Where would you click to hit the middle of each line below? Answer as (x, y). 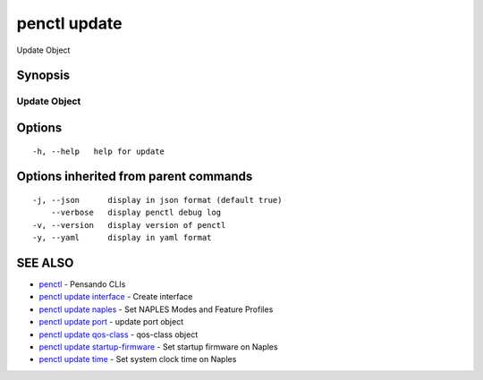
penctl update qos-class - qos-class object (119, 334)
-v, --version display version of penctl (129, 225)
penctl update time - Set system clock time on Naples (138, 359)
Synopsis (43, 76)
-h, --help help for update (99, 151)
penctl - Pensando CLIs (82, 284)
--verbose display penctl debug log (136, 213)
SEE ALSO (45, 262)
